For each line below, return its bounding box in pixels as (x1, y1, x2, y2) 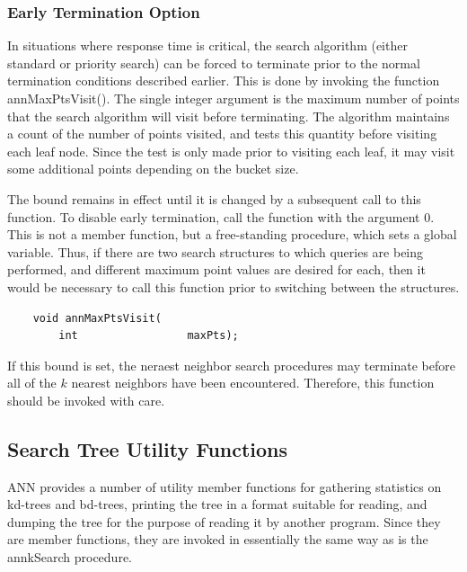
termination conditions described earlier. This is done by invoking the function (7, 71, 440, 90)
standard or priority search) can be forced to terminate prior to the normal (7, 53, 420, 72)
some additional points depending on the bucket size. (7, 159, 299, 178)
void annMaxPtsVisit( (32, 311, 162, 325)
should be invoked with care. (7, 390, 165, 409)
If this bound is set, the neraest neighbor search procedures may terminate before (7, 355, 455, 374)
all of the (7, 373, 57, 392)
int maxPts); (58, 329, 239, 343)
